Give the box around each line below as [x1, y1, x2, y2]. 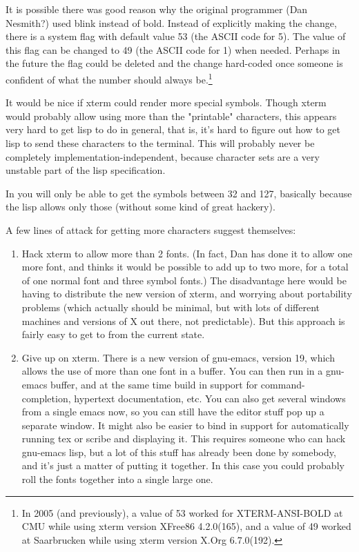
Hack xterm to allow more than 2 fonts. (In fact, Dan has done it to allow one [21, 246, 353, 260]
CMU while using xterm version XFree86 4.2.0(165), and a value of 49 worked [21, 519, 351, 533]
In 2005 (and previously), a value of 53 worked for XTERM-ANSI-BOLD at [21, 505, 343, 520]
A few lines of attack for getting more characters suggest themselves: [6, 222, 296, 237]
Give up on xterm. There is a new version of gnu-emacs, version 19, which [21, 350, 335, 364]
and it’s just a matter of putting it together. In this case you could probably [21, 458, 345, 473]
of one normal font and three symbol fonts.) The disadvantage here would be [21, 273, 347, 287]
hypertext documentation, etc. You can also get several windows [74, 391, 346, 405]
